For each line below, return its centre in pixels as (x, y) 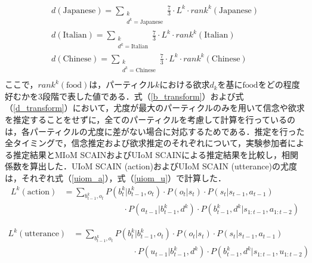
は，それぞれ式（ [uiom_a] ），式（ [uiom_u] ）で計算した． (116, 177)
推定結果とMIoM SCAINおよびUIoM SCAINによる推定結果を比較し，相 (151, 154)
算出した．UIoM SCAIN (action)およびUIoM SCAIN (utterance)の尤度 (163, 166)
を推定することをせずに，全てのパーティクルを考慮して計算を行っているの (150, 119)
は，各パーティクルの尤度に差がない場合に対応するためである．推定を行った (155, 131)
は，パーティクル (122, 84)
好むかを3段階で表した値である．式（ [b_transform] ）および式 (124, 96)
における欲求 (185, 84)
